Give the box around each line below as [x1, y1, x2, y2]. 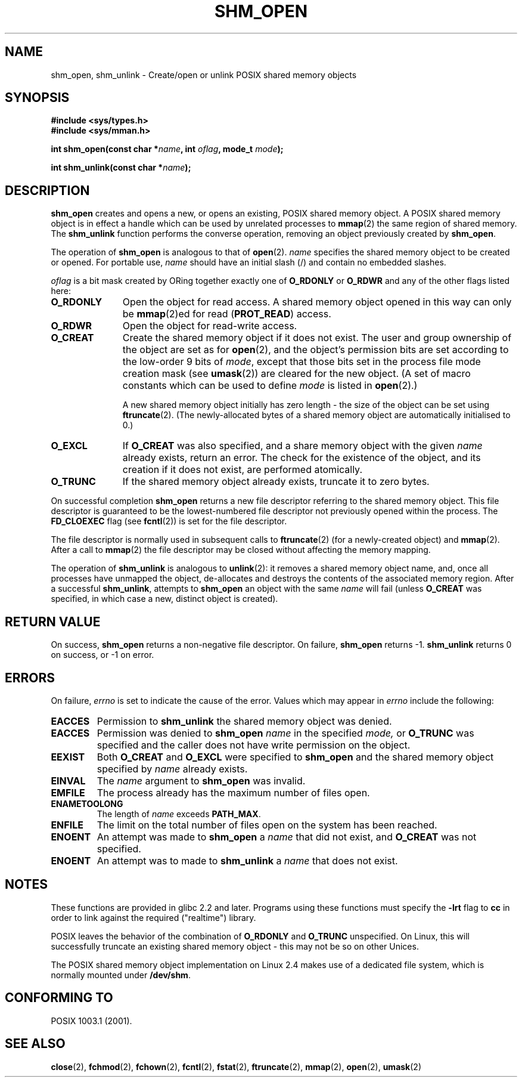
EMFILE [51, 786, 85, 799]
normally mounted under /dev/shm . [51, 969, 191, 980]
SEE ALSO [5, 1036, 66, 1052]
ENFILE [51, 818, 83, 831]
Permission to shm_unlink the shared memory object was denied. [97, 715, 392, 727]
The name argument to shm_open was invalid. [97, 774, 306, 787]
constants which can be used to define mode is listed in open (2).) [122, 379, 418, 392]
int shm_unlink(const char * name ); [51, 162, 191, 173]
